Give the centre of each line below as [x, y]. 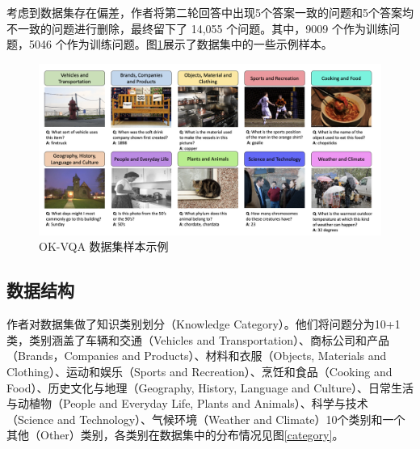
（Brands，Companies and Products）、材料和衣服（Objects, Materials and [197, 356]
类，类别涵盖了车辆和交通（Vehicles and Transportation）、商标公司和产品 [198, 339]
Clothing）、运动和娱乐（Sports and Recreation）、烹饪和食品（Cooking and [199, 371]
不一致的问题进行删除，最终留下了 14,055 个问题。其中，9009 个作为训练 [197, 28]
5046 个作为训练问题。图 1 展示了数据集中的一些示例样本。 [181, 44]
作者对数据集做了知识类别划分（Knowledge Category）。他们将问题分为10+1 [204, 324]
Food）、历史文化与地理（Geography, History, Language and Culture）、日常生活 [210, 387]
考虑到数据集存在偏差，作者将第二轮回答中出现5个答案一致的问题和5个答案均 [210, 12]
